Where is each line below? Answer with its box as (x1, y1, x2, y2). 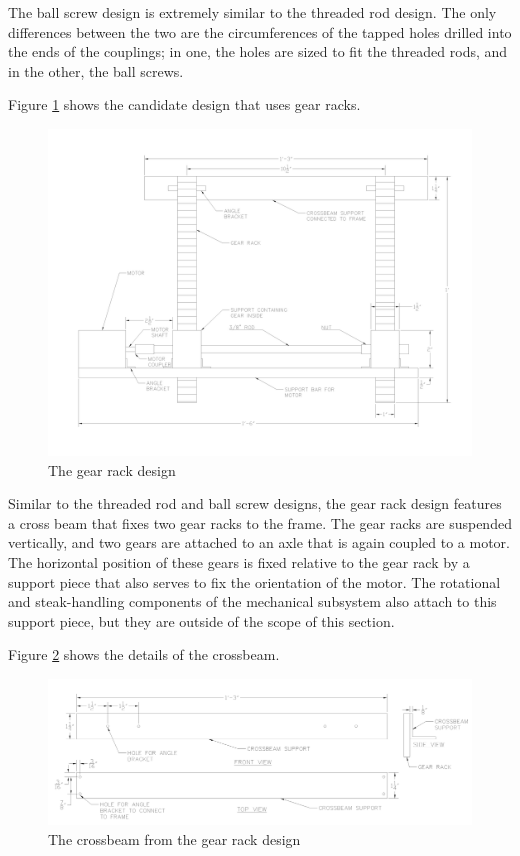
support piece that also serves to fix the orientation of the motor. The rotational (8, 571, 501, 592)
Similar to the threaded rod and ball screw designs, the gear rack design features (8, 493, 502, 514)
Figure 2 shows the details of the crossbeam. (8, 644, 280, 665)
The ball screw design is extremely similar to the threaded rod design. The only (8, 2, 497, 22)
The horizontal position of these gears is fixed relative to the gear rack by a (8, 552, 470, 573)
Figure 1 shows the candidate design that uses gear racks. (8, 94, 361, 115)
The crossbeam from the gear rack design (48, 828, 301, 849)
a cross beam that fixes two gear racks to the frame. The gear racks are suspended (8, 512, 512, 533)
